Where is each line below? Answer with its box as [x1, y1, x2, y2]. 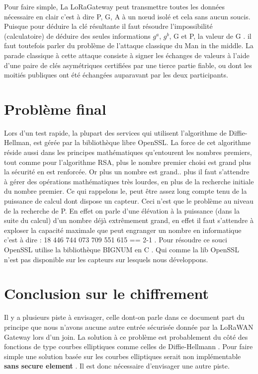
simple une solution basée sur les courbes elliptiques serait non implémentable [4, 351, 241, 361]
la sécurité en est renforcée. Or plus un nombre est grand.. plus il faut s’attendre [4, 166, 250, 177]
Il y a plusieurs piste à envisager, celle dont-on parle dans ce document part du [4, 312, 245, 322]
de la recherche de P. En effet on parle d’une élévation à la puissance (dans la [4, 205, 240, 216]
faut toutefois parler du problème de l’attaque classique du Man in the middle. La [4, 40, 254, 51]
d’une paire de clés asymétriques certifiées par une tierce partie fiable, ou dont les [4, 60, 252, 70]
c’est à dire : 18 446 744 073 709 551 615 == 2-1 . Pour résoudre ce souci [4, 234, 227, 245]
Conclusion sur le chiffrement [4, 283, 209, 303]
